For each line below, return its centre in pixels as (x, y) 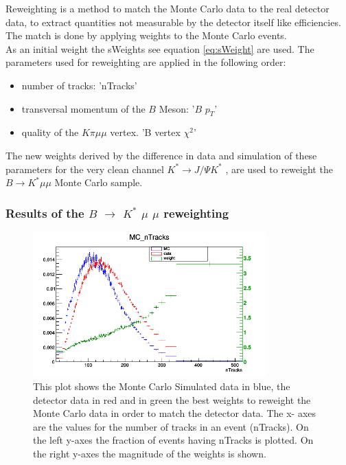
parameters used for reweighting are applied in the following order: (146, 62)
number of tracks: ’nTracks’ (79, 85)
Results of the (45, 213)
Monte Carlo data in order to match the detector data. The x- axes (175, 413)
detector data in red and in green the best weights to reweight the (172, 399)
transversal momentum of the (83, 108)
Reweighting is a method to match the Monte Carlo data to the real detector (168, 8)
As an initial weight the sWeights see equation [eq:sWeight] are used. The (160, 48)
